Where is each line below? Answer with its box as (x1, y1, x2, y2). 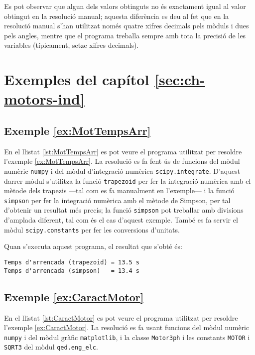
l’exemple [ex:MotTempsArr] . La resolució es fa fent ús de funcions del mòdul (4, 156, 240, 166)
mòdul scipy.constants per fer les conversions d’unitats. (4, 224, 180, 235)
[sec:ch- (154, 69, 205, 90)
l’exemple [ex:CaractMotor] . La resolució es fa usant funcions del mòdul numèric (4, 322, 250, 333)
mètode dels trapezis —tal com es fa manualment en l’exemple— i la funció (4, 185, 235, 196)
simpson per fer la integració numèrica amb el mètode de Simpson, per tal (4, 195, 231, 205)
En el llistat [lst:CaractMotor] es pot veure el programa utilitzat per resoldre (4, 312, 238, 323)
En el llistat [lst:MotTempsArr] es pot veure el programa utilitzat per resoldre (4, 146, 242, 156)
